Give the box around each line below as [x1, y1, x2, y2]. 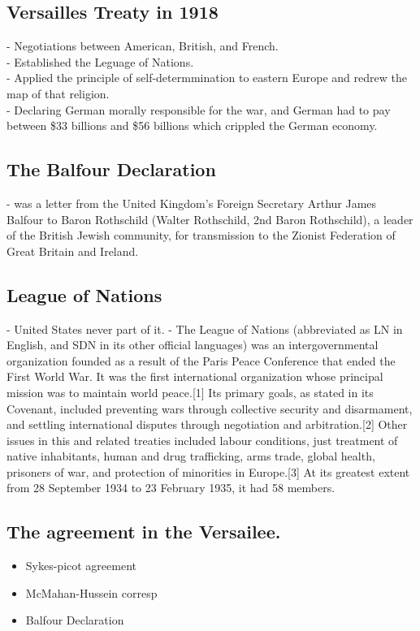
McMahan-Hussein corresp [25, 584, 158, 601]
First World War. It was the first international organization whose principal [6, 368, 383, 385]
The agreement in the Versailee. [6, 519, 281, 544]
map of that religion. [6, 84, 110, 102]
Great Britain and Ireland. [6, 242, 139, 259]
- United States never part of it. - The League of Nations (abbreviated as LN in [6, 320, 403, 337]
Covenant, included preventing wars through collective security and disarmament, [6, 400, 413, 417]
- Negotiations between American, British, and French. [6, 37, 279, 54]
